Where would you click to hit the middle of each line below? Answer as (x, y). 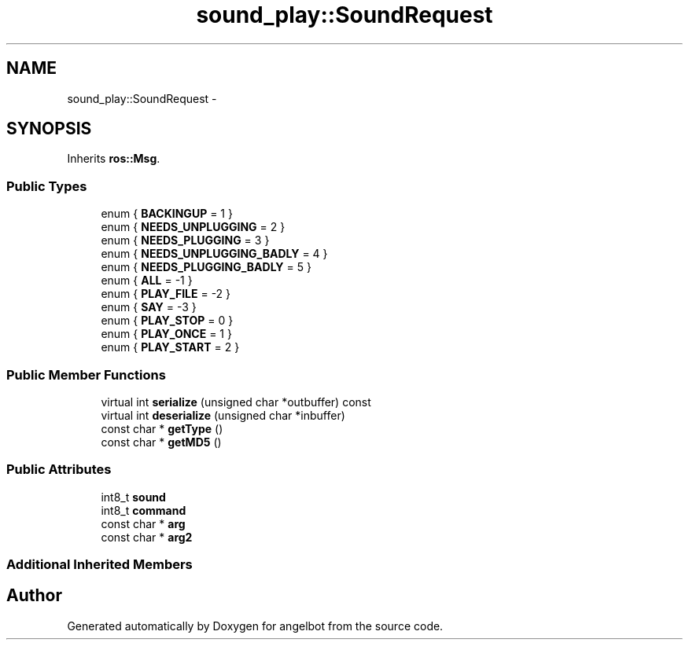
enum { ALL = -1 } (147, 281)
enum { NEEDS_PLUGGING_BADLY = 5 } (206, 267)
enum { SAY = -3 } (149, 307)
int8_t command (144, 510)
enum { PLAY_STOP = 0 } (167, 321)
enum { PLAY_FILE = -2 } (166, 294)
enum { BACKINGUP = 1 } (167, 214)
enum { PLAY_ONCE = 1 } (166, 334)
